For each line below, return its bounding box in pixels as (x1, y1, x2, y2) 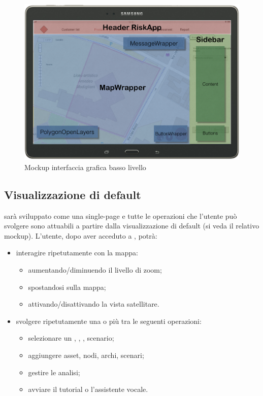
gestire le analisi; (28, 367, 80, 377)
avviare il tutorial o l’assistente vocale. (28, 384, 148, 394)
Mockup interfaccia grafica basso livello (24, 161, 146, 172)
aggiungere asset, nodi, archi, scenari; (28, 349, 144, 360)
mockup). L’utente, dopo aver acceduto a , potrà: (4, 230, 157, 241)
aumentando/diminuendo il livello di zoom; (28, 264, 162, 275)
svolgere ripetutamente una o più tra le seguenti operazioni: (16, 315, 202, 326)
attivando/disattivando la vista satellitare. (28, 299, 159, 309)
